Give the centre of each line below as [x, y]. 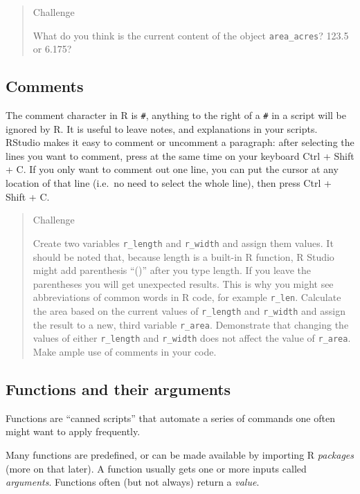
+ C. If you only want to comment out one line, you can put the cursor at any [172, 169]
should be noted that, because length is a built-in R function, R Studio [183, 256]
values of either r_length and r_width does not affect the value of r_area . [192, 338]
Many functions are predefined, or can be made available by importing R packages [180, 454]
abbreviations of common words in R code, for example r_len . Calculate [187, 297]
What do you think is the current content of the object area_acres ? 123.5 [191, 35]
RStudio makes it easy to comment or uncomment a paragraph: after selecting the [180, 142]
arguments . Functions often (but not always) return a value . [133, 482]
